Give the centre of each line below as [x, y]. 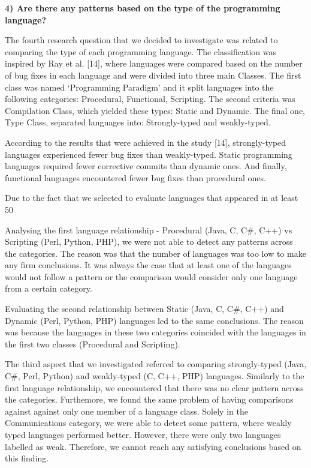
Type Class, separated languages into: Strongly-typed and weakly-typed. [138, 122]
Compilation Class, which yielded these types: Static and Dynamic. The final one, [155, 110]
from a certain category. [49, 288]
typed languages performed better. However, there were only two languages [143, 434]
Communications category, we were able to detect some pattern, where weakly [148, 423]
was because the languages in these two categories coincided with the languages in [155, 332]
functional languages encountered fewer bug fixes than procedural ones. [135, 177]
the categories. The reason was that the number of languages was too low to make [155, 253]
